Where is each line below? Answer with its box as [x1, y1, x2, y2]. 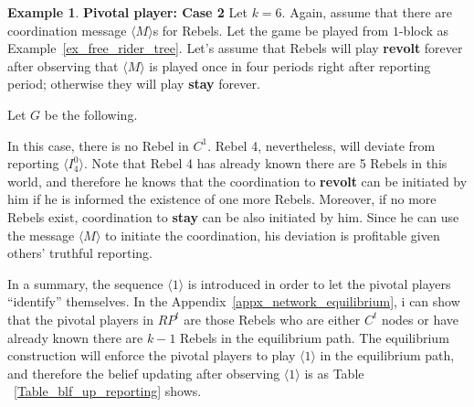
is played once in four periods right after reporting [149, 56, 431, 75]
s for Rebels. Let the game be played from [153, 20, 389, 39]
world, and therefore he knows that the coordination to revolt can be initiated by [7, 171, 468, 190]
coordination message [7, 20, 127, 39]
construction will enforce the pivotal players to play [7, 346, 296, 365]
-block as [398, 20, 449, 39]
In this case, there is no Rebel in [7, 135, 189, 155]
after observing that [7, 56, 119, 75]
